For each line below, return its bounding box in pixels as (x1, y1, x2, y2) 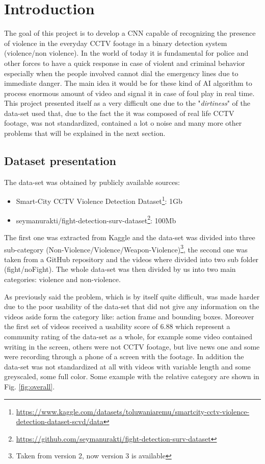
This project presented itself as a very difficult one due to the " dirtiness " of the (4, 98, 250, 108)
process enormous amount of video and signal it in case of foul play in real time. (4, 87, 255, 98)
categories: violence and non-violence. (4, 273, 121, 284)
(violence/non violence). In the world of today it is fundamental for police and (4, 48, 249, 58)
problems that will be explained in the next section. (4, 128, 166, 138)
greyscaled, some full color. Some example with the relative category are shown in (4, 371, 259, 382)
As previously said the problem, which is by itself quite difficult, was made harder (4, 291, 260, 301)
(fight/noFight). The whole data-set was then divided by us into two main (4, 264, 236, 274)
